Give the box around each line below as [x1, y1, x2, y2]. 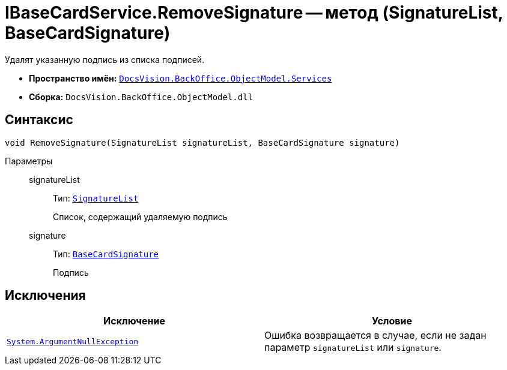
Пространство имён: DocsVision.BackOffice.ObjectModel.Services [29, 73, 332, 83]
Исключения [5, 288, 86, 303]
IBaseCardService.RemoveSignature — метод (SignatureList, [5, 2, 503, 23]
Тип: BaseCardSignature [53, 248, 159, 259]
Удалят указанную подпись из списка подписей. [5, 54, 205, 65]
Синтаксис [5, 112, 73, 128]
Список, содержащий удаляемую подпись [53, 211, 228, 222]
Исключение [103, 315, 165, 327]
